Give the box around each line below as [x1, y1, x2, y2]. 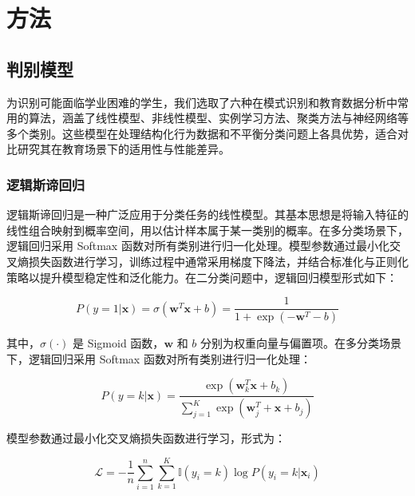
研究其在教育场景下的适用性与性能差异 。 [17, 141, 230, 157]
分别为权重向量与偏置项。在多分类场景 [200, 335, 402, 351]
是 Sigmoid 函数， [73, 335, 164, 351]
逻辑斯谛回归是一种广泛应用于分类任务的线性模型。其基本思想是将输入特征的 [6, 206, 409, 223]
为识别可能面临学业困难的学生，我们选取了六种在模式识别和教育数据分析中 [6, 93, 397, 110]
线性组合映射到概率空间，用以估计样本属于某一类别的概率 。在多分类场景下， [6, 221, 409, 238]
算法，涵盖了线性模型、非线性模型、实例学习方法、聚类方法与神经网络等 [28, 109, 409, 126]
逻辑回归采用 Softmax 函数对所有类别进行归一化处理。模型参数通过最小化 [6, 237, 389, 254]
